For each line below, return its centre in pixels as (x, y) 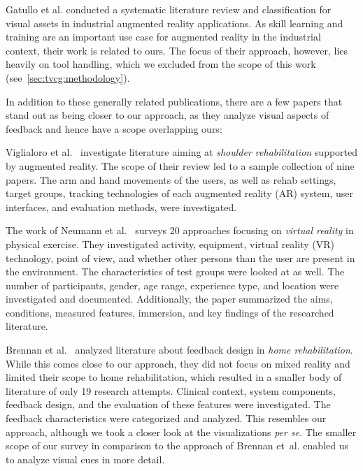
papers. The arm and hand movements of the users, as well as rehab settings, (171, 179)
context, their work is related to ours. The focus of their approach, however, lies (177, 50)
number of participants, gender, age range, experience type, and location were (172, 285)
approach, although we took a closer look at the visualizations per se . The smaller (181, 432)
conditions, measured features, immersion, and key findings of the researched (170, 312)
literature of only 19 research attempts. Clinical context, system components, (171, 390)
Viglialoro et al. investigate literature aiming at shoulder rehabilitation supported (182, 152)
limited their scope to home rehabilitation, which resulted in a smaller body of (174, 377)
